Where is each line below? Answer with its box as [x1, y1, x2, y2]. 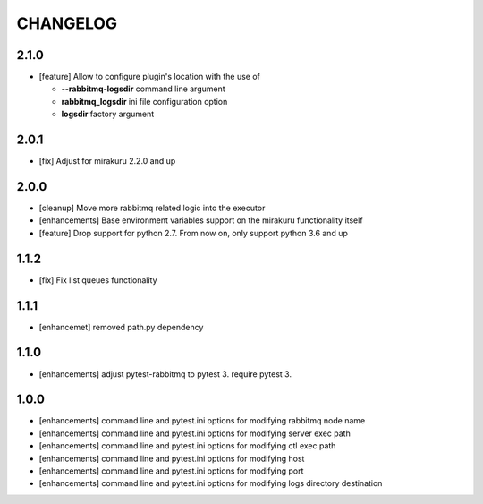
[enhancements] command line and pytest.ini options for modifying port [38, 466, 304, 476]
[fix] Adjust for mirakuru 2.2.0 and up [38, 156, 176, 167]
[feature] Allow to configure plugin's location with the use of [38, 72, 261, 82]
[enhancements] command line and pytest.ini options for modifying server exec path [38, 428, 351, 439]
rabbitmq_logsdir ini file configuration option [61, 96, 228, 107]
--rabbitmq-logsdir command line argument [61, 83, 225, 94]
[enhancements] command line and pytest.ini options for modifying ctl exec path [38, 440, 336, 451]
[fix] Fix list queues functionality [38, 274, 157, 286]
